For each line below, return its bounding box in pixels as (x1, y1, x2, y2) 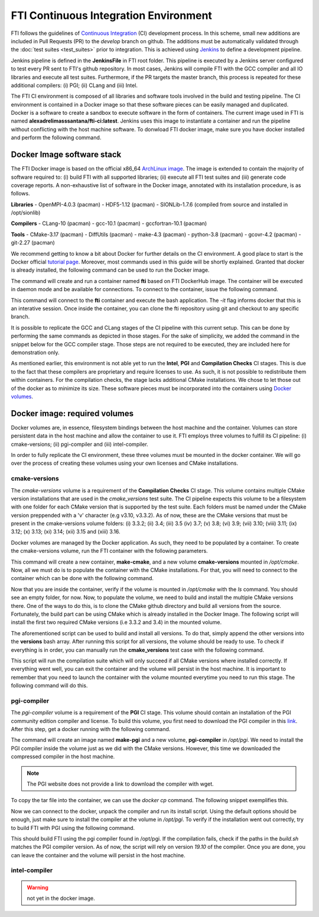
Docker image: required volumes (11, 408, 134, 419)
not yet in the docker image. (27, 895, 96, 902)
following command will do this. (11, 682, 88, 689)
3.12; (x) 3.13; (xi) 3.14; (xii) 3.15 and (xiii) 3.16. (11, 528, 121, 535)
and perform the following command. (11, 134, 102, 141)
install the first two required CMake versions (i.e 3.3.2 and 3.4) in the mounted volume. (11, 619, 222, 626)
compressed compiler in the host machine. (11, 753, 115, 760)
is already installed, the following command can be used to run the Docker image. (11, 266, 210, 274)
